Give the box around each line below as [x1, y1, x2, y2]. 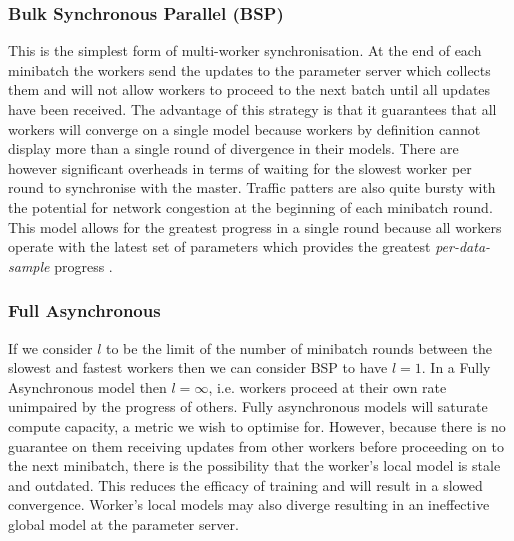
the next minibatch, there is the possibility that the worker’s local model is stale [8, 455, 501, 476]
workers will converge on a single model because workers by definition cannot [8, 118, 481, 139]
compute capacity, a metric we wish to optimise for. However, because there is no [8, 415, 506, 436]
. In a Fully [421, 357, 491, 378]
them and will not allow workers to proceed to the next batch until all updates [8, 79, 491, 100]
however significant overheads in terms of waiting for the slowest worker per [8, 157, 472, 178]
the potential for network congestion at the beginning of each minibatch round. [8, 196, 493, 217]
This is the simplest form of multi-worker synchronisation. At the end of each [8, 40, 482, 61]
